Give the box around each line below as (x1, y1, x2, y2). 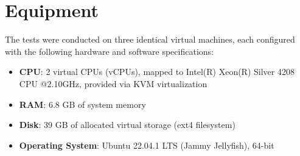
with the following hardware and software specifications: (5, 44, 214, 57)
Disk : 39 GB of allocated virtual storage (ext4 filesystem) (19, 118, 235, 131)
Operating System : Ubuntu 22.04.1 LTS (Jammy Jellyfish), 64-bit (19, 138, 274, 151)
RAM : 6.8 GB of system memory (19, 97, 146, 110)
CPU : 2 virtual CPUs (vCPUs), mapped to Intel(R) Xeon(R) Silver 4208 (19, 65, 295, 78)
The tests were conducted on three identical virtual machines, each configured (5, 33, 295, 46)
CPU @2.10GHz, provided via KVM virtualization (19, 77, 208, 90)
